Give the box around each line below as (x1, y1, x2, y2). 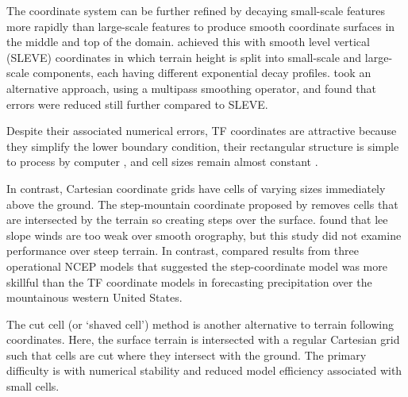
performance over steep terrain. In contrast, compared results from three (6, 242, 360, 259)
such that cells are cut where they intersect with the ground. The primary (6, 346, 367, 363)
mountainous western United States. (6, 289, 183, 306)
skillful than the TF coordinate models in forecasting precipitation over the (6, 273, 372, 290)
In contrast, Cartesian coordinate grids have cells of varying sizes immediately (6, 179, 386, 196)
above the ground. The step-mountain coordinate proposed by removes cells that (6, 195, 398, 212)
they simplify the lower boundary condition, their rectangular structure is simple (6, 137, 399, 154)
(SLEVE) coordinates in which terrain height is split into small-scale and (6, 48, 362, 65)
